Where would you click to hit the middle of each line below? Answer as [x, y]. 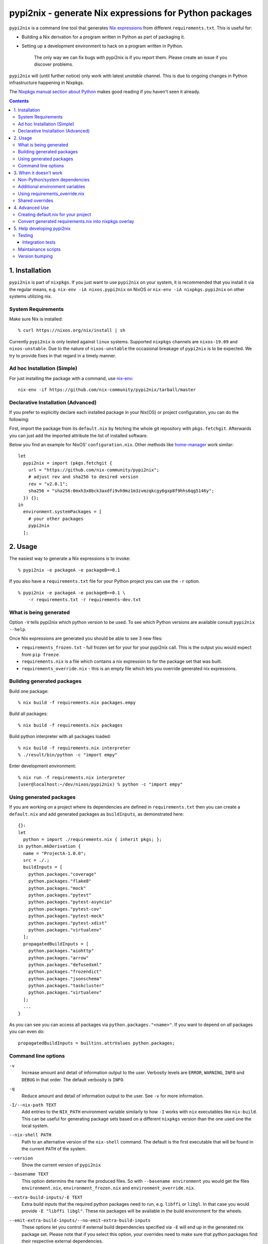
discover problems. [54, 64]
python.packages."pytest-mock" [66, 916]
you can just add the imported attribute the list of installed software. [79, 435]
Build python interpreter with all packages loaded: [60, 736]
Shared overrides [36, 201]
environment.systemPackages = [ [62, 512]
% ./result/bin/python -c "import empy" [68, 755]
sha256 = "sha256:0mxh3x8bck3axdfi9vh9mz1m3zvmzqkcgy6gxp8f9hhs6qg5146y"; [121, 491]
